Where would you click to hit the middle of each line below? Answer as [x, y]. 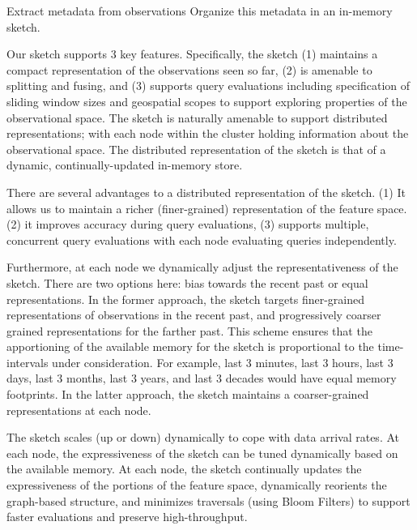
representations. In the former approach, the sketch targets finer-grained [186, 299]
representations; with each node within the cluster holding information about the [208, 133]
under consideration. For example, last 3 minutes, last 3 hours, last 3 [223, 362]
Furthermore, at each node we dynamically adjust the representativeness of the [202, 267]
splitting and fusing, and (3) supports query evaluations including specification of [208, 85]
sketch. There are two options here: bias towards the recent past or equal [187, 282]
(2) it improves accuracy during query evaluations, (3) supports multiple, [188, 224]
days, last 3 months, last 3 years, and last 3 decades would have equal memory [202, 378]
